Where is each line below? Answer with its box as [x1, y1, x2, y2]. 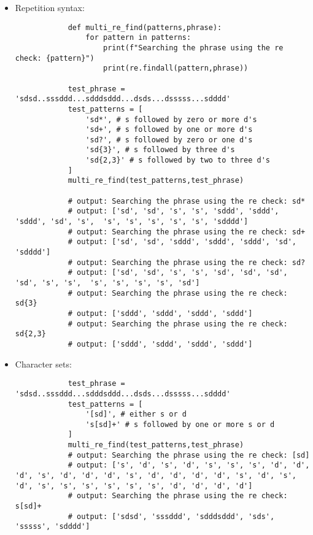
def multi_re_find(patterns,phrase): [68, 23, 222, 32]
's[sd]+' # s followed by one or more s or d [85, 420, 275, 429]
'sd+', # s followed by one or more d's [85, 125, 253, 134]
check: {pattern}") [15, 53, 95, 63]
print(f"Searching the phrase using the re [102, 43, 284, 52]
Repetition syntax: [15, 1, 85, 13]
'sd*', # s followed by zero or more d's [85, 115, 257, 124]
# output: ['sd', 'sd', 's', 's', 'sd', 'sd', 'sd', [68, 268, 288, 277]
